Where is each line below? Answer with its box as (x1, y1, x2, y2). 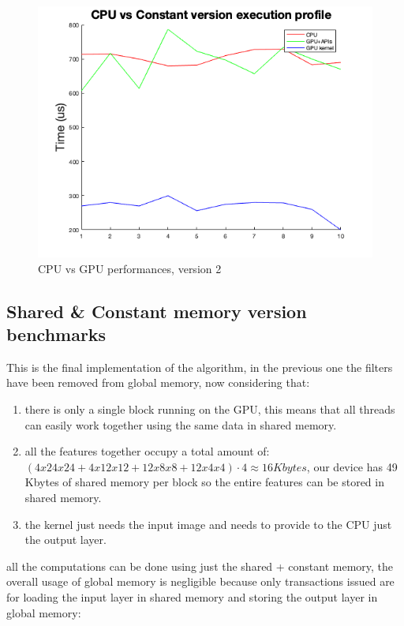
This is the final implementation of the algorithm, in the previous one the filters (6, 358, 393, 375)
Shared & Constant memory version (6, 298, 307, 323)
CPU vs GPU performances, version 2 (38, 260, 222, 276)
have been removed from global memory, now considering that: (6, 374, 310, 391)
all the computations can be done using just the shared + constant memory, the (6, 557, 394, 574)
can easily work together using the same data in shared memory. (24, 416, 337, 433)
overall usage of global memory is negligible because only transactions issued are (6, 573, 395, 590)
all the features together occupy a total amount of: (24, 443, 270, 459)
